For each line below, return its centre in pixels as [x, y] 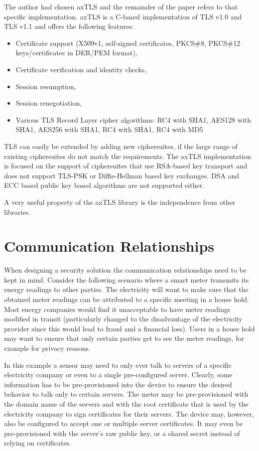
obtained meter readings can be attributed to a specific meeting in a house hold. [127, 299]
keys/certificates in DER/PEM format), [76, 53]
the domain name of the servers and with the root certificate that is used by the [126, 403]
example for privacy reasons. [47, 348]
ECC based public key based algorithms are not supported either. [104, 185]
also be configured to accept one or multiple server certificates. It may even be [124, 423]
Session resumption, [46, 86]
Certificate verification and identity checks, [81, 69]
